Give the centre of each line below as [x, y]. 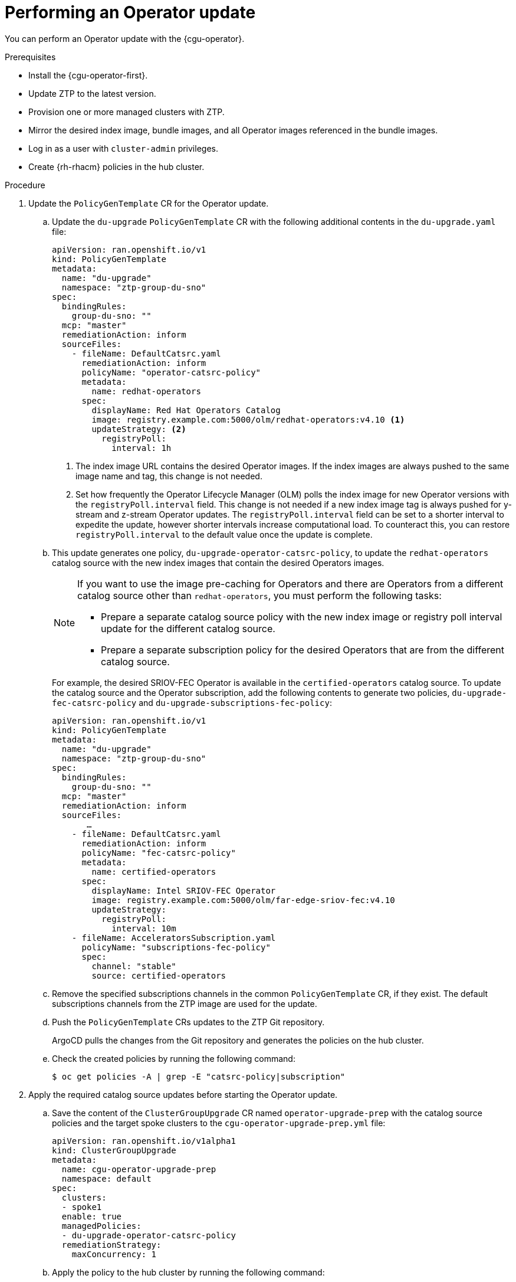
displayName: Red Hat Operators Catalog [186, 410]
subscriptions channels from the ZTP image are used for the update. [185, 1003]
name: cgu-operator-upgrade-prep [139, 1169]
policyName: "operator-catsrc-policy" [171, 372]
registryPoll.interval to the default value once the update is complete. [224, 534]
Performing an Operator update [130, 12]
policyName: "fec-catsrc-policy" [159, 853]
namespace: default [106, 1178]
